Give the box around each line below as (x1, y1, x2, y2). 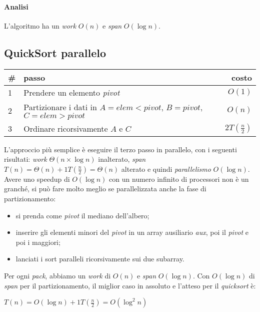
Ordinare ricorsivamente (23, 122, 108, 134)
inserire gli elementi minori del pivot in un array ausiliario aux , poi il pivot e (15, 227, 249, 237)
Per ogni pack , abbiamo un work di (4, 270, 111, 280)
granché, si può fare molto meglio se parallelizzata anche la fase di (4, 183, 206, 194)
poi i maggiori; (15, 236, 60, 247)
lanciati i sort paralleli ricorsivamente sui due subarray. (15, 253, 184, 264)
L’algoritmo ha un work (4, 20, 76, 31)
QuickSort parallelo (4, 45, 106, 60)
